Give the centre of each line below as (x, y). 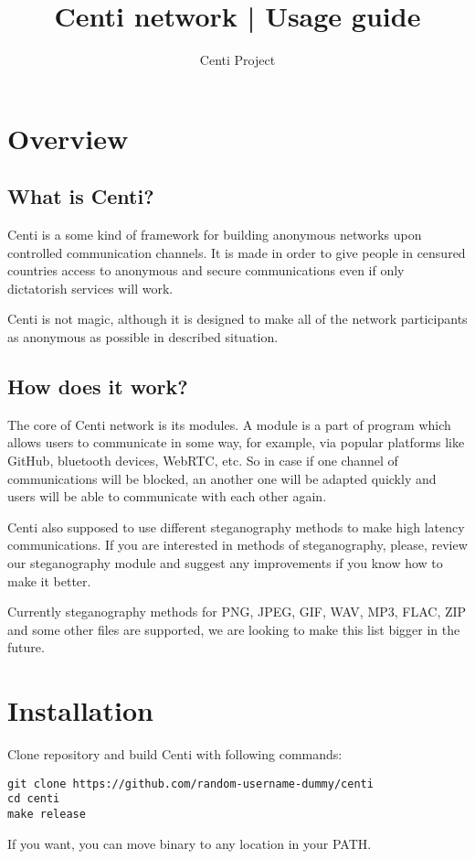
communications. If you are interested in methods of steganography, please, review (237, 545)
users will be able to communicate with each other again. (167, 496)
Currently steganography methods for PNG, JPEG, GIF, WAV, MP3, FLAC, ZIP (237, 612)
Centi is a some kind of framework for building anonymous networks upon (215, 235)
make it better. (49, 580)
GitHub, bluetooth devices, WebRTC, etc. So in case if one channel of (203, 461)
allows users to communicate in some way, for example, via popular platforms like (236, 442)
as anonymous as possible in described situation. (143, 337)
